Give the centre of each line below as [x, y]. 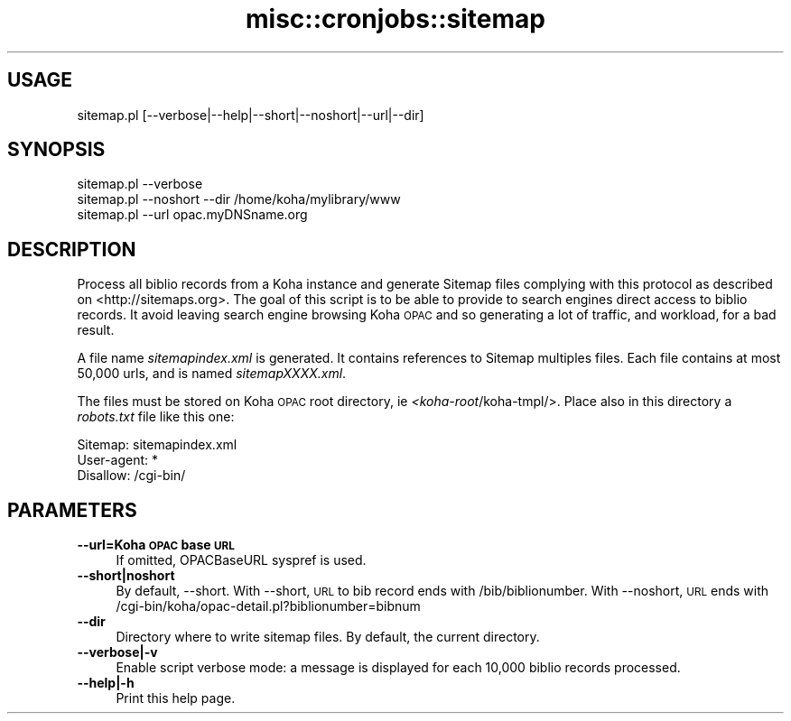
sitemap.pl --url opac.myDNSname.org [192, 215]
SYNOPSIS [56, 150]
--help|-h [106, 683]
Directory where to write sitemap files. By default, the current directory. [328, 637]
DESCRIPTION [72, 249]
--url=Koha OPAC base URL [156, 545]
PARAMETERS [72, 510]
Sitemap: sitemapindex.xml [157, 445]
